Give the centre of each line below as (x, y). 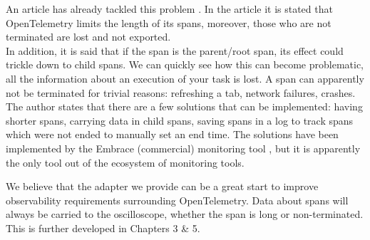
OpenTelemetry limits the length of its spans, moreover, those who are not (169, 22)
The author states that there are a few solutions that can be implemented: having (184, 106)
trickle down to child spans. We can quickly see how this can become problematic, (185, 64)
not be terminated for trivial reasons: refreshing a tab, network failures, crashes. (181, 92)
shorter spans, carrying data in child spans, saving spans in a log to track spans (180, 120)
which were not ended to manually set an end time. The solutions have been (172, 134)
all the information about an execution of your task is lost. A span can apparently (185, 78)
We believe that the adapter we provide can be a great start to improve (162, 186)
